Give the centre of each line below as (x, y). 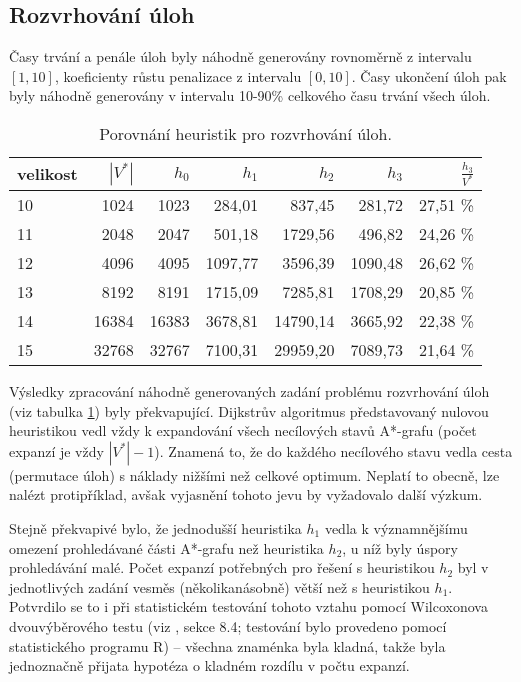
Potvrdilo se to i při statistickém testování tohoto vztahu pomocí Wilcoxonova (248, 606)
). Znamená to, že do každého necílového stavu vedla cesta (333, 450)
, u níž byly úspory (400, 547)
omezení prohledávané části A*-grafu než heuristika (166, 547)
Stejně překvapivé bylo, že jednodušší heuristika (155, 527)
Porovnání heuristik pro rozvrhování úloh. (245, 133)
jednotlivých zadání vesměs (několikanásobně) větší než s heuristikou (219, 586)
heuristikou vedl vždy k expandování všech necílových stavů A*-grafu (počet (243, 430)
